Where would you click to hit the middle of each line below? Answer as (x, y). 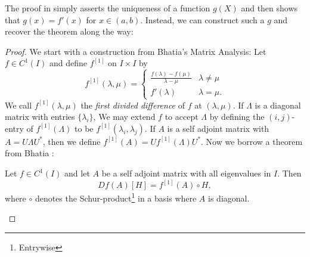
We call (18, 105)
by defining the (237, 117)
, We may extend (124, 117)
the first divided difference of (133, 105)
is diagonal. (229, 198)
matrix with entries (40, 117)
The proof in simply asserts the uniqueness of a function (108, 8)
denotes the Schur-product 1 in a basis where (116, 197)
